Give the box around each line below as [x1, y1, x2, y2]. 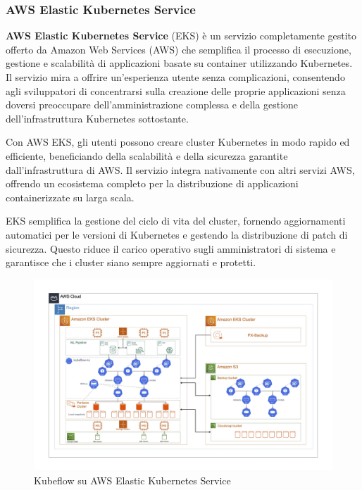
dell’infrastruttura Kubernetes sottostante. [6, 111, 189, 125]
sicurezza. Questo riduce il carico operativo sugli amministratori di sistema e [6, 241, 336, 256]
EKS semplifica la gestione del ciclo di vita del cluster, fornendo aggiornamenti [6, 213, 346, 228]
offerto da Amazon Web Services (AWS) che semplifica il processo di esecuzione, [6, 42, 351, 56]
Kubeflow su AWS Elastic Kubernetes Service [34, 472, 231, 487]
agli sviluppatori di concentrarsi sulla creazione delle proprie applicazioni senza [6, 83, 346, 98]
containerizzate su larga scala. [6, 189, 135, 204]
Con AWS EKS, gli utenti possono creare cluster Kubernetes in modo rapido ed [6, 134, 350, 149]
